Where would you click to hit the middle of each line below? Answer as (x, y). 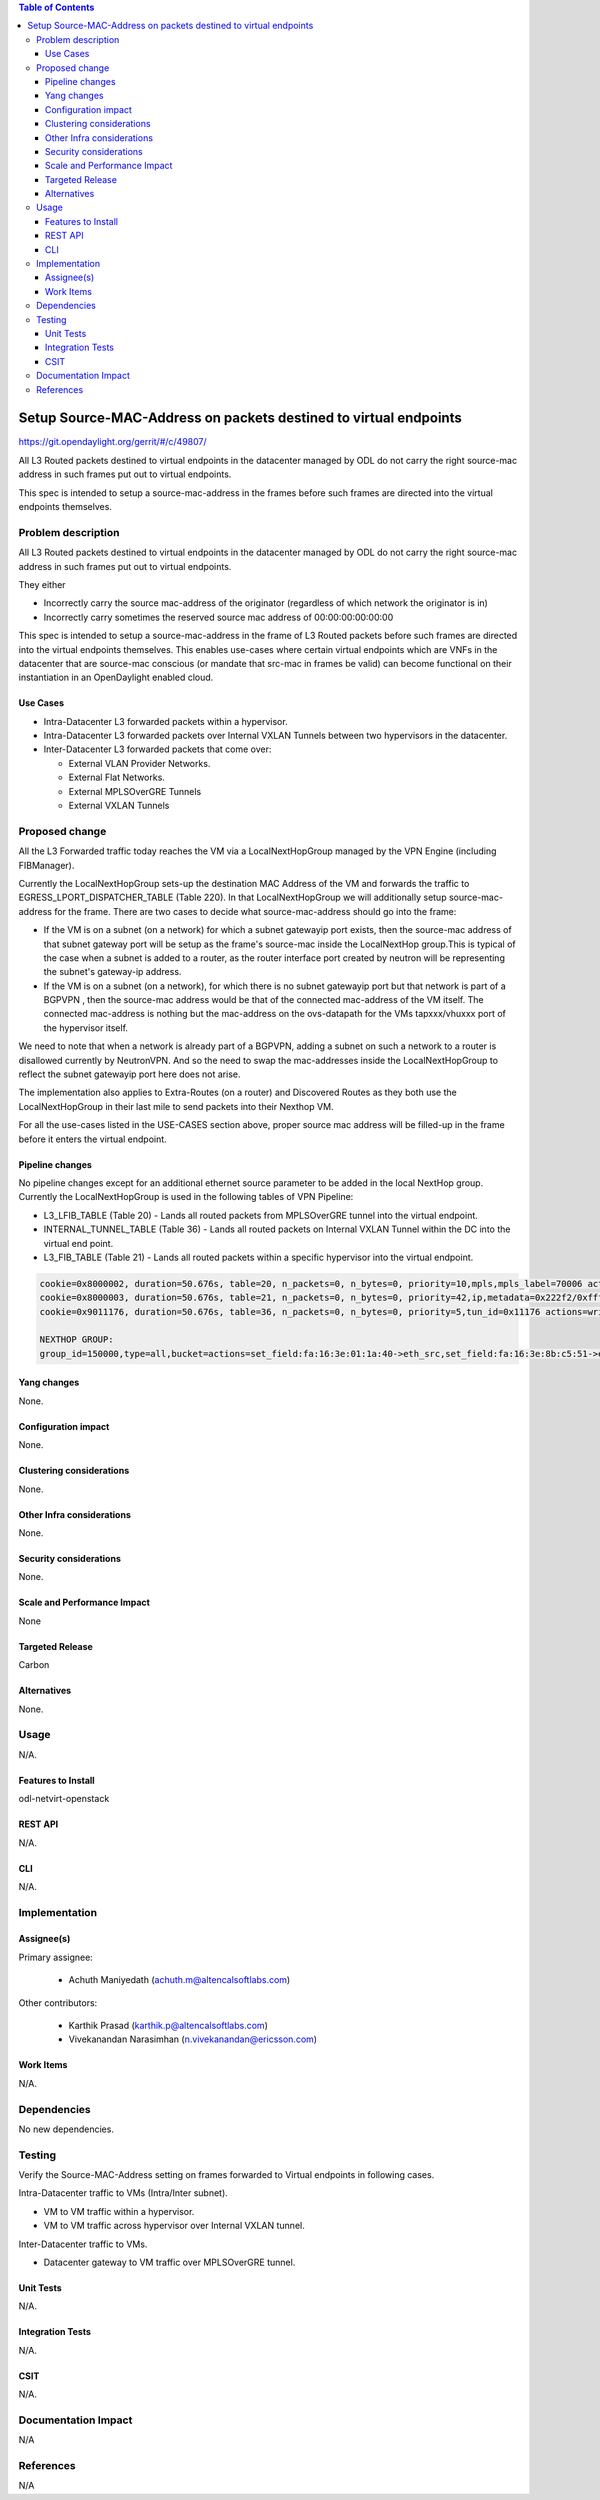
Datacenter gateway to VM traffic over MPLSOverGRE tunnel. (169, 2262)
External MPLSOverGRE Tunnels (135, 791)
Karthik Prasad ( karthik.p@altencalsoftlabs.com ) (168, 2026)
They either (42, 584)
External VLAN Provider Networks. (139, 763)
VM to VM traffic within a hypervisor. (119, 2211)
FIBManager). (46, 865)
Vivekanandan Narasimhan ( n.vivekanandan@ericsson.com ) (193, 2039)
